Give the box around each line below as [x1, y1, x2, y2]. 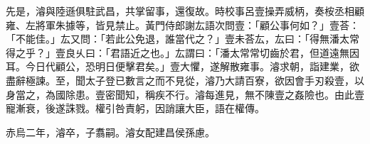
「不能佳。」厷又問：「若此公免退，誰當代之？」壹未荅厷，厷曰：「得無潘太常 [6, 31, 359, 46]
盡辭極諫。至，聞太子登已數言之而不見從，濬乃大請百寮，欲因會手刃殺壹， [6, 72, 354, 87]
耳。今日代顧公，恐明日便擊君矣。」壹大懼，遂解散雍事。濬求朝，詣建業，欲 [6, 59, 359, 74]
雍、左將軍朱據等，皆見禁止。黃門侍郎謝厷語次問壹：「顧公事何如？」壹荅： [6, 17, 359, 32]
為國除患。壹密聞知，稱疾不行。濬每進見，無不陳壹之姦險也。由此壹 [45, 87, 364, 101]
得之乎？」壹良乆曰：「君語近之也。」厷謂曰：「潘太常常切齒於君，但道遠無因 [6, 45, 359, 60]
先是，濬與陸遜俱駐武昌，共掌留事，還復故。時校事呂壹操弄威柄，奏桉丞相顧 [6, 4, 364, 18]
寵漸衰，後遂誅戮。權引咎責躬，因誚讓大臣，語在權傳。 [6, 101, 265, 116]
